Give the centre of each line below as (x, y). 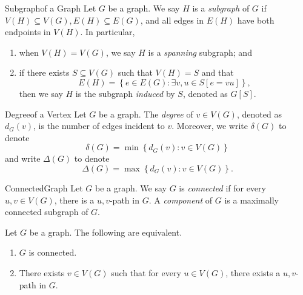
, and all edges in (172, 20)
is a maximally (251, 200)
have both (256, 20)
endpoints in (28, 32)
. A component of (181, 200)
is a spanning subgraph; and (200, 52)
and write (23, 158)
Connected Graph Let (44, 187)
